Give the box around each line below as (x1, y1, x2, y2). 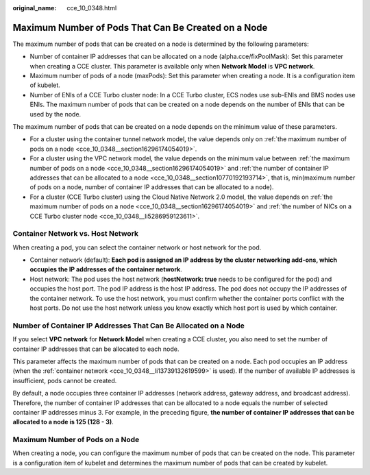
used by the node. (29, 110, 82, 118)
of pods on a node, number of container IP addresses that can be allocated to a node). (29, 183, 274, 191)
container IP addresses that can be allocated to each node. (12, 345, 180, 353)
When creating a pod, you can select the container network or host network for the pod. (12, 243, 262, 252)
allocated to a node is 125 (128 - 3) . (12, 418, 114, 426)
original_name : (12, 4, 57, 12)
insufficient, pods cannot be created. (12, 376, 117, 385)
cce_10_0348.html (66, 4, 117, 12)
